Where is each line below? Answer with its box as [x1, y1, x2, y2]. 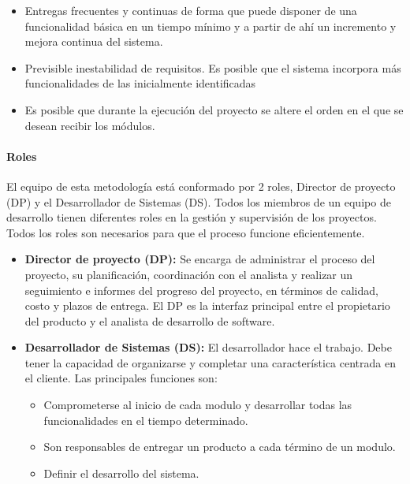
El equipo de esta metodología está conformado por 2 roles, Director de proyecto [6, 177, 396, 194]
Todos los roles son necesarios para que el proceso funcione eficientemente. [6, 224, 365, 240]
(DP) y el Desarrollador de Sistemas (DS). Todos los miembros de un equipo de [6, 193, 391, 210]
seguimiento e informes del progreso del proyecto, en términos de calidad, [24, 281, 378, 298]
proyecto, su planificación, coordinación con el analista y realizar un [24, 266, 353, 282]
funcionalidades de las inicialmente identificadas [24, 75, 256, 91]
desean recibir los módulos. [24, 117, 155, 133]
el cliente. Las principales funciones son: [24, 370, 218, 386]
